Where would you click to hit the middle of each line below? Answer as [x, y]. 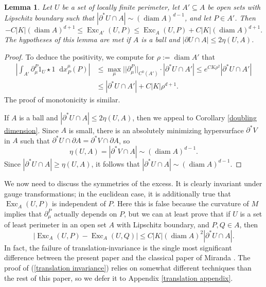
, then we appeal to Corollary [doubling [194, 117]
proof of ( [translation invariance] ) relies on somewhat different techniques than [128, 267]
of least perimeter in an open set [55, 225]
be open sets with [234, 7]
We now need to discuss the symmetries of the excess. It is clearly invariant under [133, 183]
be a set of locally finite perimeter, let [121, 7]
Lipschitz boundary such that [49, 17]
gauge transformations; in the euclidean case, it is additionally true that [118, 193]
